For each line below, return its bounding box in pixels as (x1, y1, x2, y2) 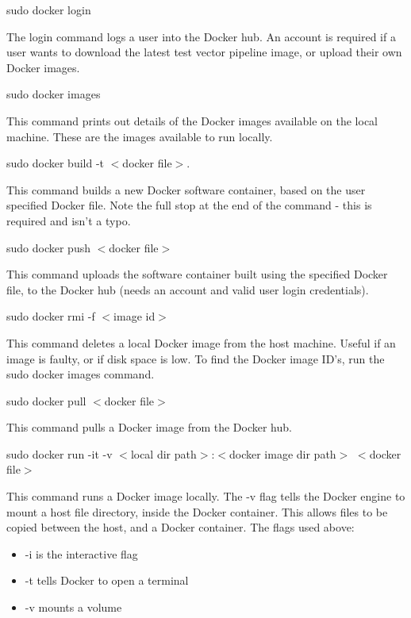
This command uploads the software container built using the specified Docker (6, 266, 388, 282)
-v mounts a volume (25, 599, 122, 616)
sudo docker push (6, 239, 90, 255)
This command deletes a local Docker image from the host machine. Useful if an (6, 334, 396, 351)
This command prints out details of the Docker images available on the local (6, 112, 378, 129)
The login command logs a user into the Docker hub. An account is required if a (6, 28, 396, 44)
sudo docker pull (6, 392, 86, 409)
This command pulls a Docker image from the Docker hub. (6, 419, 292, 436)
